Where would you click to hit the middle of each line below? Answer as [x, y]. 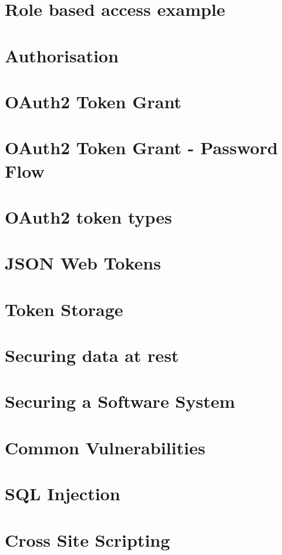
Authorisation [62, 55]
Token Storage [64, 309]
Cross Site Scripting [88, 539]
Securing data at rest [92, 355]
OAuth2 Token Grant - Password [141, 147]
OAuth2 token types [88, 216]
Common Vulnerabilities [105, 447]
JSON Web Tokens [83, 263]
